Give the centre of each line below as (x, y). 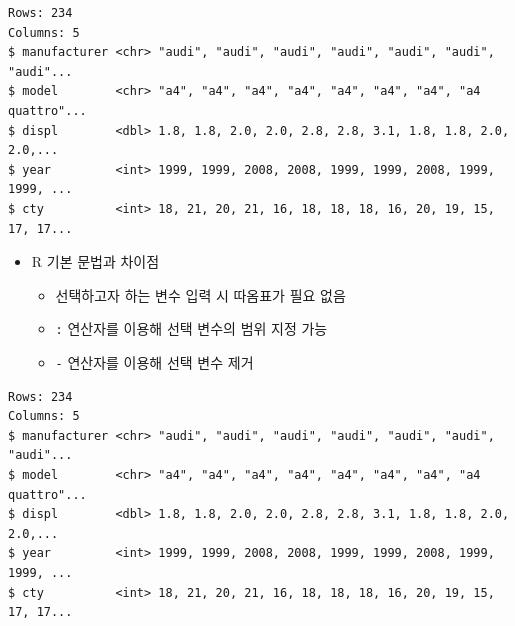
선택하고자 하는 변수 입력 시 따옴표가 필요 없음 (200, 294)
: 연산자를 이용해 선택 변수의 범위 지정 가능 (191, 328)
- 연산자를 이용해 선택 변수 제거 (154, 361)
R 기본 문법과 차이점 (95, 261)
